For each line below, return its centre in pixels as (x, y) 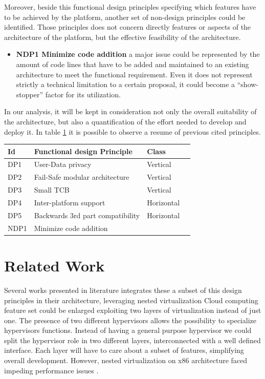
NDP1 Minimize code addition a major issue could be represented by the (138, 54)
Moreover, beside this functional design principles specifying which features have (130, 7)
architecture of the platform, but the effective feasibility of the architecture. (123, 37)
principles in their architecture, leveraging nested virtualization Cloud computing (131, 300)
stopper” (30, 94)
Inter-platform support (70, 202)
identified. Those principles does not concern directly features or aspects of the (128, 27)
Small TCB (52, 190)
